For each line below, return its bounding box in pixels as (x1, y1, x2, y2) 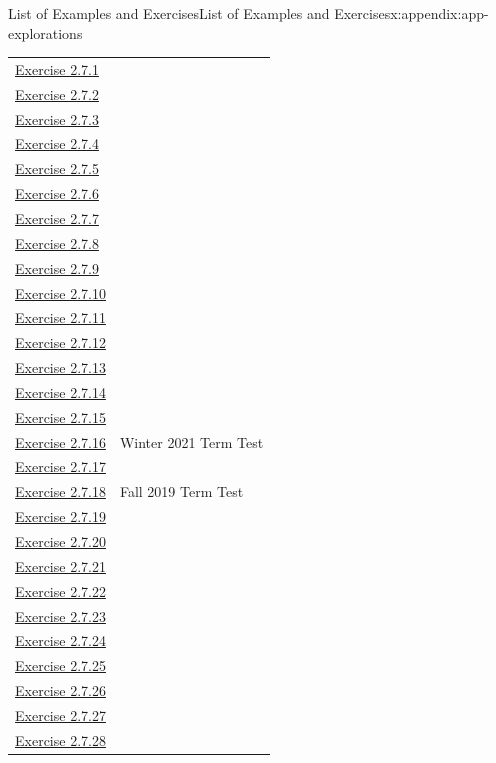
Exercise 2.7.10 (15, 282, 106, 303)
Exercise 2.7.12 (15, 332, 106, 353)
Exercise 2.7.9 (15, 257, 99, 278)
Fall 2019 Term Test (119, 481, 244, 502)
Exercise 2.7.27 (15, 704, 106, 725)
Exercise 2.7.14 (15, 381, 106, 402)
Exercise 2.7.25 (15, 655, 106, 676)
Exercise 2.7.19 (15, 506, 106, 527)
